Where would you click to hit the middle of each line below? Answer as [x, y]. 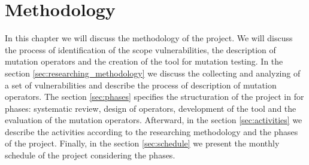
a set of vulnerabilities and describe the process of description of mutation [141, 85]
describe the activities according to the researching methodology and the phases [152, 131]
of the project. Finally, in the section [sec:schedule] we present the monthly [142, 143]
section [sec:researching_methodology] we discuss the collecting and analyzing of [153, 73]
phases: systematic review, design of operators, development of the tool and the [151, 108]
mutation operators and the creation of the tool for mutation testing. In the [144, 61]
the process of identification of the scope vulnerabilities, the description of [140, 49]
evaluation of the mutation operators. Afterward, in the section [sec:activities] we [154, 120]
